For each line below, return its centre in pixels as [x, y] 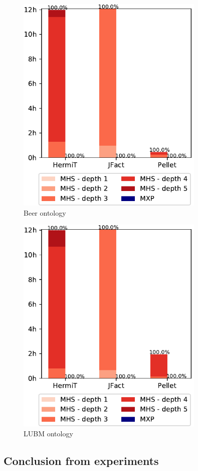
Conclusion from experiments [81, 461]
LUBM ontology [48, 434]
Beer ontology [45, 212]
